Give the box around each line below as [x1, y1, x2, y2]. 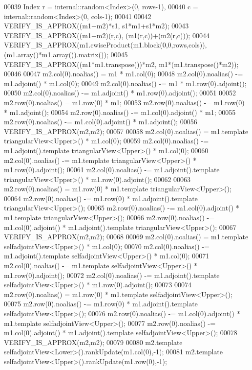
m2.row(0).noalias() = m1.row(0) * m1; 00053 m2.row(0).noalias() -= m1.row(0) [4, 97, 245, 107]
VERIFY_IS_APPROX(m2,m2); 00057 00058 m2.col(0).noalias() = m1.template [4, 126, 249, 136]
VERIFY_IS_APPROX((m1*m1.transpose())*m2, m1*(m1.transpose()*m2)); [4, 59, 239, 69]
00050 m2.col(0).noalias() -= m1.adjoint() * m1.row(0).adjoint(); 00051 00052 [4, 88, 236, 98]
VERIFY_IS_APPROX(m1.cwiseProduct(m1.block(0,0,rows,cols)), [4, 40, 207, 50]
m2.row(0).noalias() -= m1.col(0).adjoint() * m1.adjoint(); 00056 [4, 116, 197, 127]
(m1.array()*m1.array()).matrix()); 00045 [4, 49, 128, 59]
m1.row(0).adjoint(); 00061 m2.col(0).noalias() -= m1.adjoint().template [4, 164, 220, 175]
